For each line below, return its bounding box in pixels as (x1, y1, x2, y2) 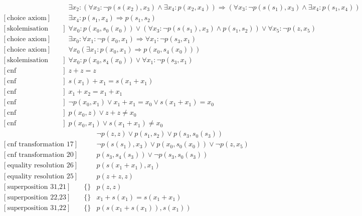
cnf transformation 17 (7, 141, 74, 148)
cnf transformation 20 (7, 151, 74, 159)
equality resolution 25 (7, 172, 74, 180)
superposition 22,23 (7, 193, 67, 201)
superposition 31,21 (7, 183, 67, 190)
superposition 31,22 (7, 204, 67, 211)
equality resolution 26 (7, 162, 74, 169)
